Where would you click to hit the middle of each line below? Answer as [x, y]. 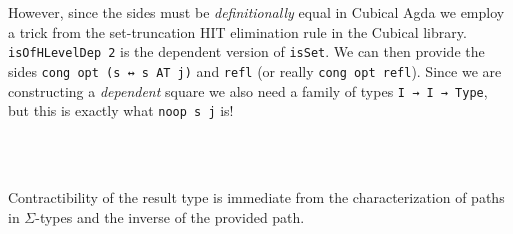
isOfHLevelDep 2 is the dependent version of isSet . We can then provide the [246, 51]
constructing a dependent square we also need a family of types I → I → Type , [248, 90]
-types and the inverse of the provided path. [170, 216]
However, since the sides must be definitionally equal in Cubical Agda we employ [256, 12]
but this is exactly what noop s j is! [121, 110]
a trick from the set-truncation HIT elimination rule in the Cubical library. [237, 31]
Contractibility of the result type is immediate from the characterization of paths [256, 197]
